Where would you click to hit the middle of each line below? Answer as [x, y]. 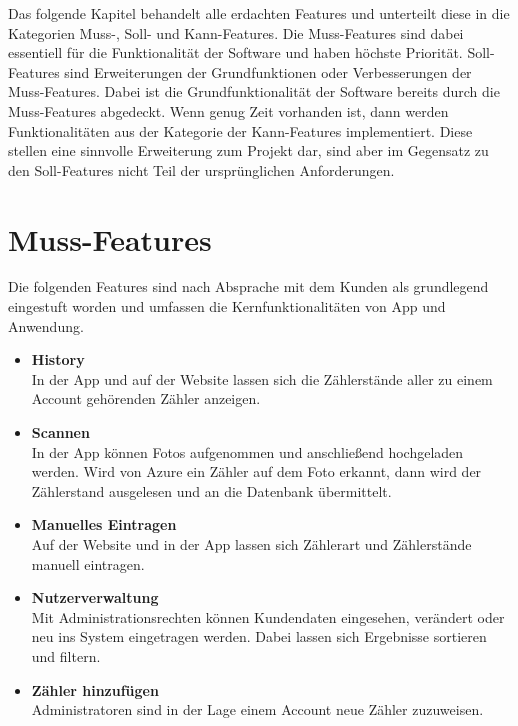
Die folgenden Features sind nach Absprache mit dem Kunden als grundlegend [248, 286]
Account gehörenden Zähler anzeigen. [146, 398]
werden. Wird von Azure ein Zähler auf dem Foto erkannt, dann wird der [256, 471]
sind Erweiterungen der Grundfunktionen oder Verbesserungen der [268, 71]
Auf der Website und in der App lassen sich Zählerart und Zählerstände [251, 544]
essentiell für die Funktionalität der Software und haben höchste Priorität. [235, 52]
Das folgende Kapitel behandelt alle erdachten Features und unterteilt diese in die [259, 13]
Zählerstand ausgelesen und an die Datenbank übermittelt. [211, 490]
